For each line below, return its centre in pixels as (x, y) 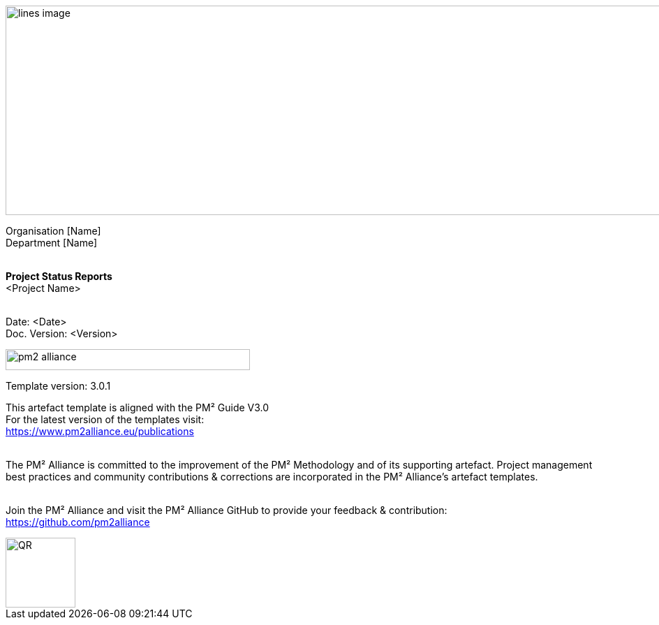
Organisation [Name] (53, 231)
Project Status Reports (59, 276)
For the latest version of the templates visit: (105, 419)
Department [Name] (52, 243)
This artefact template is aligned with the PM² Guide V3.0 (138, 407)
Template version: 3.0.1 (58, 386)
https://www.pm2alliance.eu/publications (100, 431)
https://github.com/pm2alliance (78, 522)
